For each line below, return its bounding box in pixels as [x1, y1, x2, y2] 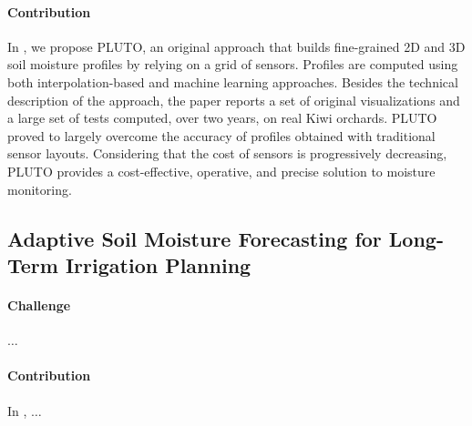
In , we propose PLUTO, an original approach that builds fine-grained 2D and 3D [7, 36, 466, 56]
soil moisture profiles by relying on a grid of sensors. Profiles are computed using [7, 55, 458, 74]
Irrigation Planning [65, 250, 251, 279]
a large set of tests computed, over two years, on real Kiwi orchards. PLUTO [7, 108, 437, 127]
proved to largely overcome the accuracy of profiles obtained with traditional [7, 126, 436, 145]
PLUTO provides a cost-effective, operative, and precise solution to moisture [7, 161, 436, 180]
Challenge [7, 295, 71, 314]
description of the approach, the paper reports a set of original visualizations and [7, 90, 460, 109]
